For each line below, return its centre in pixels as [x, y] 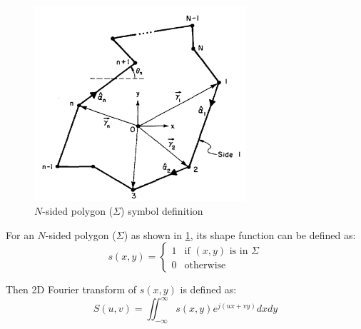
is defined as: [208, 289]
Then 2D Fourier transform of [71, 289]
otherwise [205, 266]
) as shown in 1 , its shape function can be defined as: [240, 234]
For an [20, 234]
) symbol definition [162, 211]
